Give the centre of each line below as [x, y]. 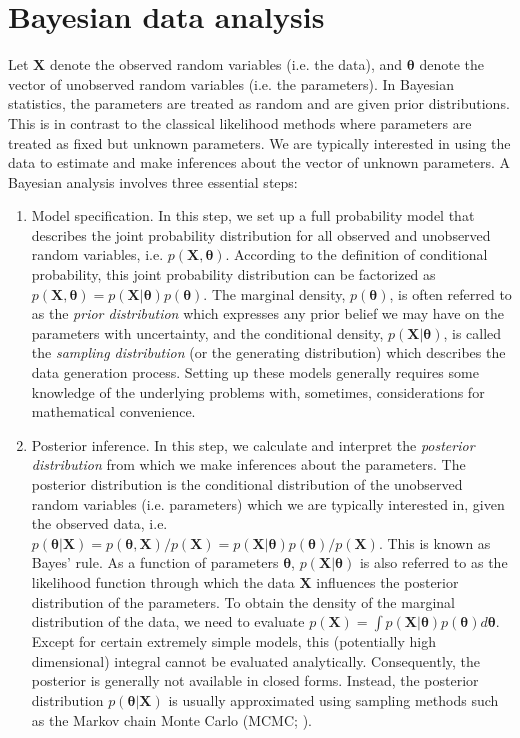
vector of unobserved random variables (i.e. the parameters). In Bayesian [231, 83]
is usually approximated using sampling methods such [333, 699]
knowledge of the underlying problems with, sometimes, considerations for [258, 391]
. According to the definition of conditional [356, 254]
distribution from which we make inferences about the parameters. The [248, 464]
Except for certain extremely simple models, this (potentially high [234, 641]
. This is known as [434, 542]
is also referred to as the [433, 562]
